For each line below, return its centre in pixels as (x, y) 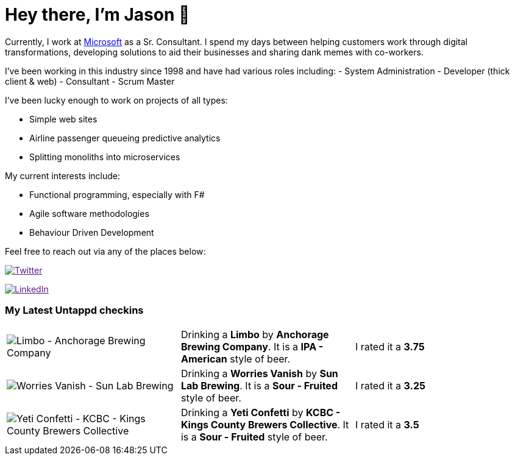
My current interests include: (62, 175)
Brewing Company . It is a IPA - (252, 346)
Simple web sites (63, 119)
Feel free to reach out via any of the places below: (105, 251)
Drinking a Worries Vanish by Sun (259, 373)
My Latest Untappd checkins (74, 310)
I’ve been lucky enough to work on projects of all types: (116, 100)
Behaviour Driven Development (92, 232)
